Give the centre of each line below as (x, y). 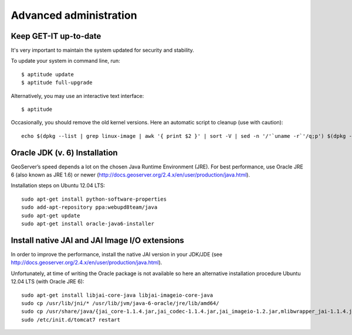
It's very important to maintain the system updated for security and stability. (103, 50)
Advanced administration (74, 15)
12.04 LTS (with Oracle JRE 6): (48, 282)
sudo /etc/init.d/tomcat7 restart (71, 319)
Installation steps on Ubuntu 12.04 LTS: (58, 185)
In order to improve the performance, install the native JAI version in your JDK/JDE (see (117, 254)
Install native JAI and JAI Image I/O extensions (97, 240)
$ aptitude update (48, 74)
